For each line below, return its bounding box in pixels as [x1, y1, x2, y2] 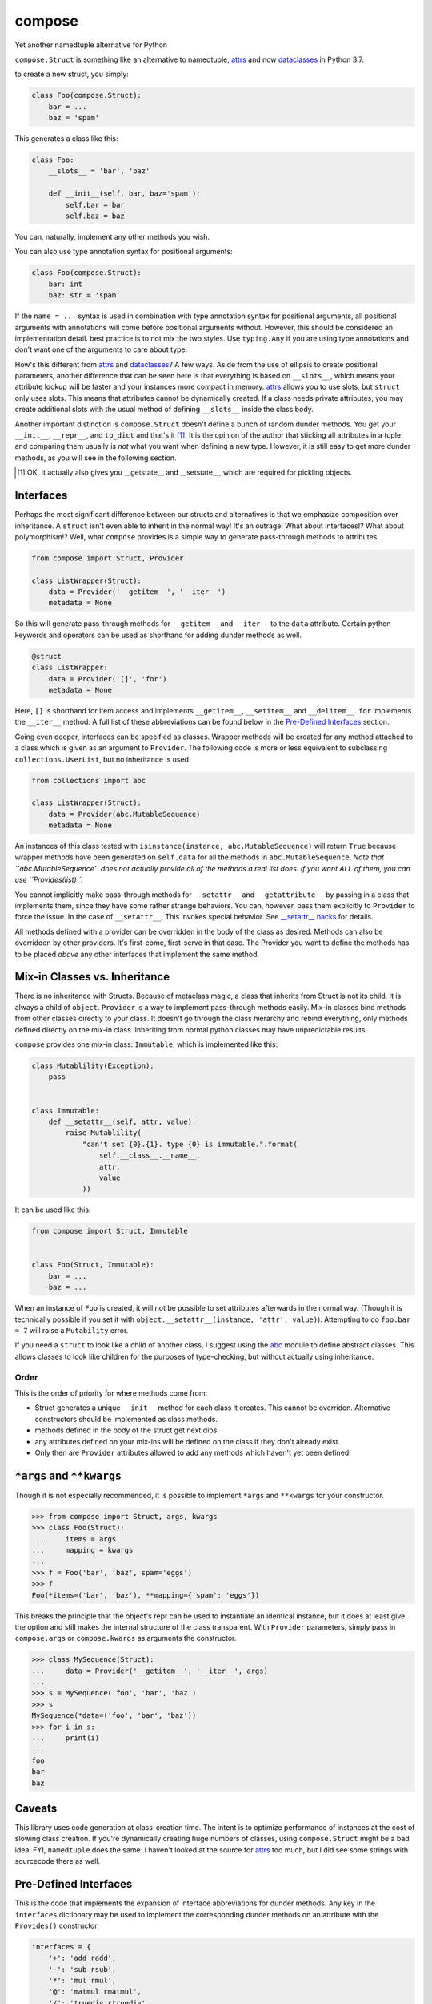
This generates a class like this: [14, 134, 118, 143]
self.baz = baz [65, 212, 126, 220]
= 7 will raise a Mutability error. [14, 1326, 129, 1335]
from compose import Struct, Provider [31, 553, 184, 563]
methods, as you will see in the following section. [14, 453, 177, 463]
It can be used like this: [14, 1205, 91, 1214]
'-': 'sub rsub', [48, 1965, 117, 1974]
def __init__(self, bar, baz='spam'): [48, 189, 201, 198]
